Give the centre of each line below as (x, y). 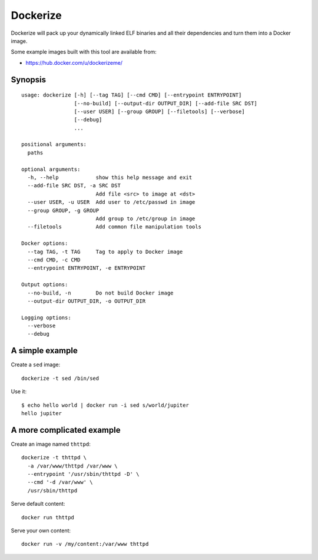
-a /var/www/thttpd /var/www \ (72, 466)
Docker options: (45, 243)
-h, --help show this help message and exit (110, 178)
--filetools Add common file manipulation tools (114, 227)
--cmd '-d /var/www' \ (60, 482)
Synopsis (29, 79)
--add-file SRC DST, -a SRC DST (74, 186)
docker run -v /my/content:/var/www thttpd (85, 544)
